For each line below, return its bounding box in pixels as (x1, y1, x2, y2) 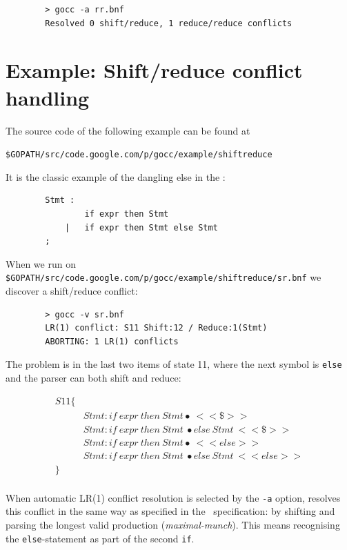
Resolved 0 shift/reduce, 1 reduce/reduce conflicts (45, 18, 293, 28)
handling (6, 83, 90, 111)
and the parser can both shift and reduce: (6, 371, 181, 384)
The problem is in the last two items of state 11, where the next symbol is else (6, 357, 342, 371)
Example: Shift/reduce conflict (6, 56, 303, 84)
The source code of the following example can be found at (6, 123, 250, 137)
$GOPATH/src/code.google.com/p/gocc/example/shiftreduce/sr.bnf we (6, 270, 321, 284)
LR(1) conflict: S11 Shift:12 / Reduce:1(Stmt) (45, 323, 268, 333)
